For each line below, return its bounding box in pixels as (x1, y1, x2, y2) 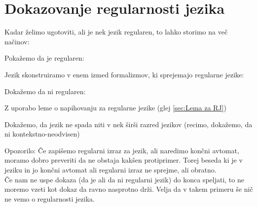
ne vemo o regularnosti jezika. (4, 193, 95, 204)
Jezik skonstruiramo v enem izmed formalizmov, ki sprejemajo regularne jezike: (4, 69, 244, 79)
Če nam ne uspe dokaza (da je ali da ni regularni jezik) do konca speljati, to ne (4, 174, 244, 184)
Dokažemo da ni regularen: (4, 86, 86, 96)
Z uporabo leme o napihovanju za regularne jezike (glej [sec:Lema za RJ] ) (4, 103, 226, 113)
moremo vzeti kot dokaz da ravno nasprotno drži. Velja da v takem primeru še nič (4, 184, 253, 194)
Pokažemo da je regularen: (4, 53, 84, 63)
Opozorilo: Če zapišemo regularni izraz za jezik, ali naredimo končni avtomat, (4, 145, 239, 155)
